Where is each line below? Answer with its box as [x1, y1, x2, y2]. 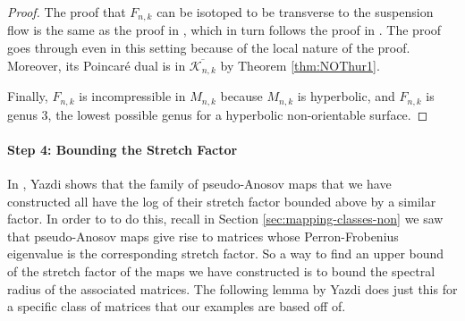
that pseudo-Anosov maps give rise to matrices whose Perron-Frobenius [7, 226, 399, 245]
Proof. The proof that [7, 3, 126, 21]
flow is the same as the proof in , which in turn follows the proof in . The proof [7, 21, 442, 39]
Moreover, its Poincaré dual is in [7, 55, 186, 74]
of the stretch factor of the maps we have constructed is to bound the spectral [7, 261, 435, 280]
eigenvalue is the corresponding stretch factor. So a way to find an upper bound [7, 244, 444, 263]
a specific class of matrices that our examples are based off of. [7, 297, 346, 316]
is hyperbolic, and [297, 87, 395, 106]
